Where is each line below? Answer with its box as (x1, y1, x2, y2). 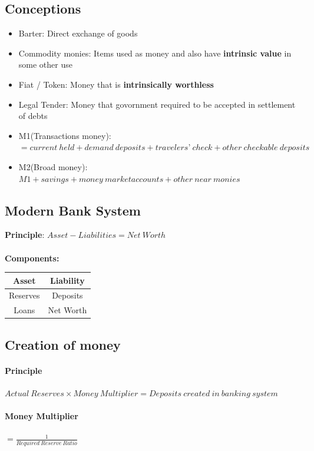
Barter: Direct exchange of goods (18, 27, 138, 39)
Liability (50, 274, 85, 286)
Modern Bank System (5, 201, 141, 219)
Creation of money (5, 335, 121, 353)
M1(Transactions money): (18, 129, 111, 141)
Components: (5, 251, 60, 264)
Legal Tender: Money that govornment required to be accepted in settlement (18, 98, 296, 110)
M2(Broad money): (18, 160, 88, 173)
